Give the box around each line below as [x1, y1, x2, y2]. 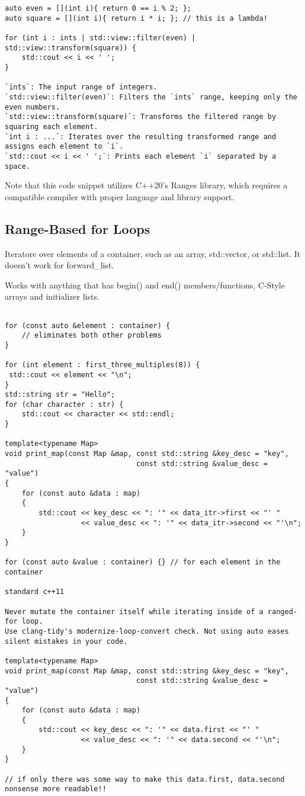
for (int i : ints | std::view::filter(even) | [5, 33, 196, 42]
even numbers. [5, 102, 60, 111]
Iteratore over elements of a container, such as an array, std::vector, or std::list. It [5, 247, 301, 259]
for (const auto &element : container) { [5, 321, 171, 330]
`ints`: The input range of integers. [5, 83, 158, 92]
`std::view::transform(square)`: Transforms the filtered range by [5, 113, 277, 121]
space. [5, 162, 30, 171]
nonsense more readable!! [5, 785, 107, 794]
